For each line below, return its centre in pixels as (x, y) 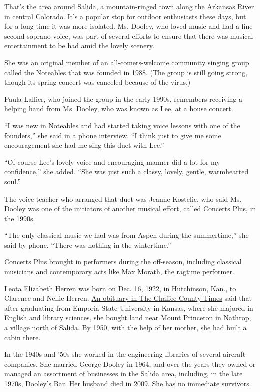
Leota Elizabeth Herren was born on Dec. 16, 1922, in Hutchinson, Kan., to (120, 288)
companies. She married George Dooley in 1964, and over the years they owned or (130, 364)
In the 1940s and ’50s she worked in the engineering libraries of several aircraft (125, 354)
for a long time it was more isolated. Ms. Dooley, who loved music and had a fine (128, 26)
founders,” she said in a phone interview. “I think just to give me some (113, 135)
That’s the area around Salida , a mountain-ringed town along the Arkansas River (129, 6)
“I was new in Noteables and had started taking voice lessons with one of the (122, 125)
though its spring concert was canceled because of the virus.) (97, 82)
